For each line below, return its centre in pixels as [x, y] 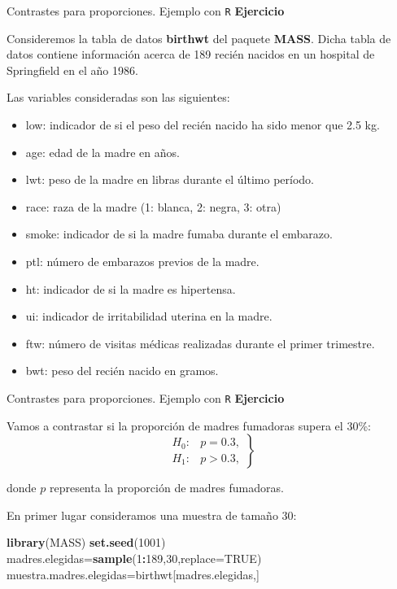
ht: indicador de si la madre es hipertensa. [131, 288]
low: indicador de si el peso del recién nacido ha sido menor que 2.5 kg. [203, 125]
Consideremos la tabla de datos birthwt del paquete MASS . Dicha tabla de [199, 38]
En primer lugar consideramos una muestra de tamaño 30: [152, 515]
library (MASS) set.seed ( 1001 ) [86, 542]
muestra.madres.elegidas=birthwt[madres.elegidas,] [133, 574]
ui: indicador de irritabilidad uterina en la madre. [149, 316]
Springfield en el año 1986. [72, 70]
